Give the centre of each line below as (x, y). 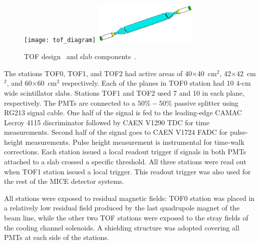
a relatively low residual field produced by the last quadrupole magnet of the (122, 208)
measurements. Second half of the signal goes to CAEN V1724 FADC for (116, 132)
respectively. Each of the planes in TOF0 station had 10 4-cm (156, 83)
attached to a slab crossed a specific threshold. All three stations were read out (125, 162)
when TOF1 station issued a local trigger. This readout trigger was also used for (127, 171)
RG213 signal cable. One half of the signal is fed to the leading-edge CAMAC (123, 112)
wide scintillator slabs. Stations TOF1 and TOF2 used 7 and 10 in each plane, (124, 92)
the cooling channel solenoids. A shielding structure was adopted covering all (122, 227)
